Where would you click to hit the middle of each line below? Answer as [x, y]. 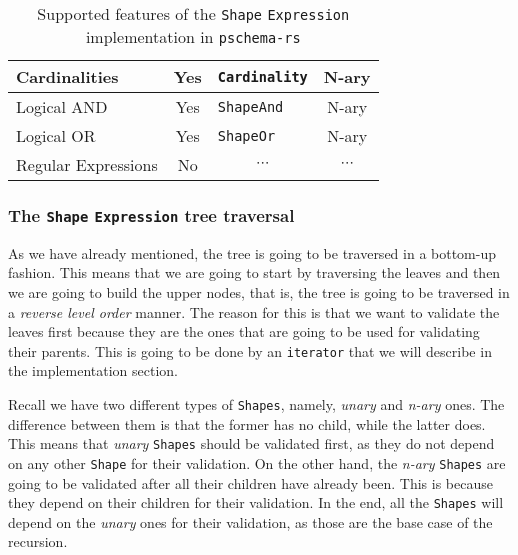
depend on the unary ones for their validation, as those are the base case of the [250, 521]
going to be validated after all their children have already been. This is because [250, 482]
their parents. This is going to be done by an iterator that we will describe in [250, 350]
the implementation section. [93, 370]
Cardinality [262, 76]
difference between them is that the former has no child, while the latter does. [247, 423]
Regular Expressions [87, 164]
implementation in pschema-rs [193, 36]
